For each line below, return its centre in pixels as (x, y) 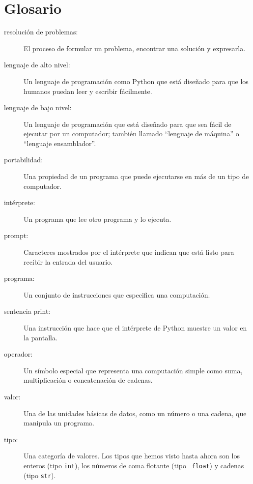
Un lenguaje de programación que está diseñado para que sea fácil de (127, 124)
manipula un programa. (59, 423)
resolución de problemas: (41, 32)
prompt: (16, 235)
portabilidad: (24, 160)
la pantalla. (41, 337)
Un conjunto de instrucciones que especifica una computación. (117, 294)
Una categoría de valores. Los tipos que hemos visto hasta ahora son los (132, 456)
